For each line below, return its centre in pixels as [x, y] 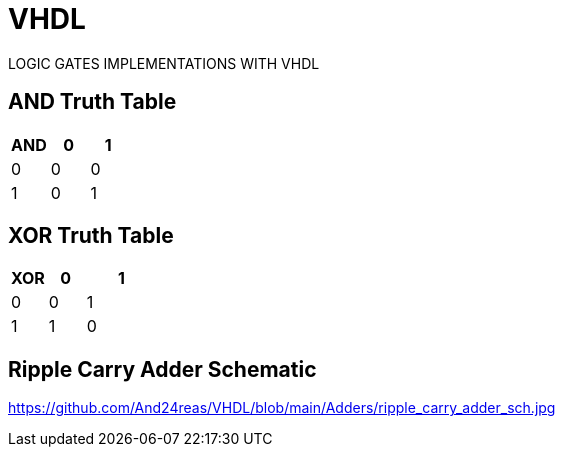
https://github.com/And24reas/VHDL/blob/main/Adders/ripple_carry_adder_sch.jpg [282, 408]
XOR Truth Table [91, 236]
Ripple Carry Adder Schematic [162, 369]
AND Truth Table [92, 102]
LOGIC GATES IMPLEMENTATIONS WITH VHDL [164, 63]
